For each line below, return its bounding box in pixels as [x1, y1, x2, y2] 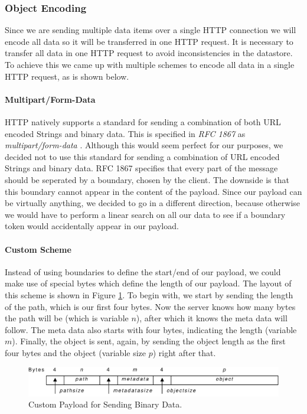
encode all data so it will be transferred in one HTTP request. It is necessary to [5, 35, 293, 47]
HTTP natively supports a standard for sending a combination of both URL [5, 115, 281, 128]
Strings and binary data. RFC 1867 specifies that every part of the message [5, 162, 278, 174]
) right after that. [152, 346, 216, 358]
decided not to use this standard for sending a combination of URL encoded [5, 150, 280, 162]
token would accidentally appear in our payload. [5, 220, 179, 232]
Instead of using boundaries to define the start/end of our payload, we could [5, 265, 281, 278]
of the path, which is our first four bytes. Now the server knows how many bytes [5, 300, 296, 312]
